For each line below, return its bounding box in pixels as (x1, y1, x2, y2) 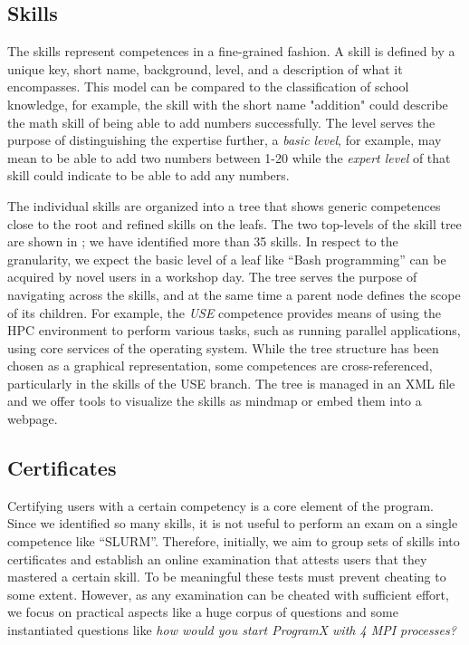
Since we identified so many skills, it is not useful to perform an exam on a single (7, 514, 458, 533)
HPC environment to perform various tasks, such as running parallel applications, (7, 321, 461, 340)
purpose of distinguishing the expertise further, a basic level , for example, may (7, 130, 442, 149)
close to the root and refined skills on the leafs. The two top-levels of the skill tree (7, 214, 462, 233)
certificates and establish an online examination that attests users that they (7, 549, 427, 568)
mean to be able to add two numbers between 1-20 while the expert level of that (7, 148, 451, 167)
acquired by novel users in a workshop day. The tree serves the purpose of (7, 267, 417, 286)
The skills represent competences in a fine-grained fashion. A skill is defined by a (7, 42, 455, 61)
